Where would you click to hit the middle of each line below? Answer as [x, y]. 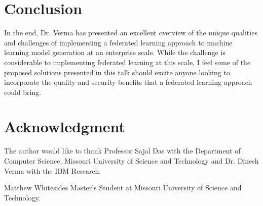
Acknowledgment [65, 126]
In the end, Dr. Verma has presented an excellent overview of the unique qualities [131, 33]
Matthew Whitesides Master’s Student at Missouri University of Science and [123, 188]
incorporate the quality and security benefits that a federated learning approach [128, 82]
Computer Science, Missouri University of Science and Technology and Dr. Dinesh [131, 161]
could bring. [23, 92]
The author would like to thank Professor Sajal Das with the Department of [122, 151]
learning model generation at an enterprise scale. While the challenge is [115, 52]
